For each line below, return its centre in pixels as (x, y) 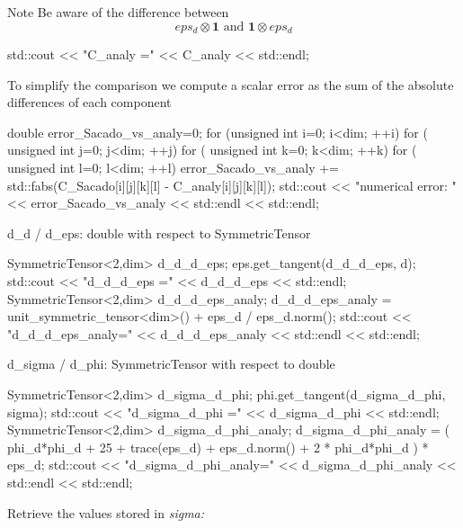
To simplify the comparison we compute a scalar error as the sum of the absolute (231, 84)
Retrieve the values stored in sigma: (106, 512)
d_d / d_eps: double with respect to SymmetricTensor (159, 233)
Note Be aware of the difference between (118, 12)
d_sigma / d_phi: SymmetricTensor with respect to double (171, 364)
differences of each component (89, 102)
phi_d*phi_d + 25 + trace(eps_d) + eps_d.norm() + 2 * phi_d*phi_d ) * (218, 447)
